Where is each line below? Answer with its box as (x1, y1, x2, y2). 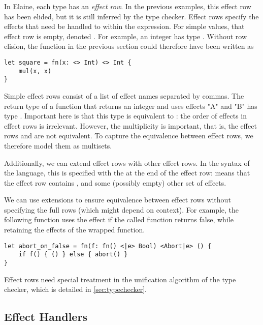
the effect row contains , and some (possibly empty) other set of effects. (4, 177, 226, 188)
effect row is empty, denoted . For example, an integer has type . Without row (4, 31, 247, 41)
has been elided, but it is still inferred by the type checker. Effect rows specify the (4, 11, 259, 21)
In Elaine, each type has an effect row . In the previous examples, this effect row (4, 1, 251, 11)
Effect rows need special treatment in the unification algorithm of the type (4, 274, 236, 284)
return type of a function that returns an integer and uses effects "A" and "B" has (4, 100, 257, 111)
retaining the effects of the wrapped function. (4, 224, 145, 235)
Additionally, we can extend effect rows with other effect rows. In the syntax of (4, 157, 250, 168)
